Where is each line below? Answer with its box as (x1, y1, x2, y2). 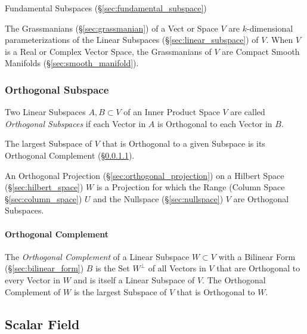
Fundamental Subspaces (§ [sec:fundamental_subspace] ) (5, 2, 207, 14)
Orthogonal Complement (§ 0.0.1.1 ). (5, 149, 135, 161)
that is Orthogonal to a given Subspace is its (102, 137, 265, 150)
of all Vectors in (148, 262, 206, 274)
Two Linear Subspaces (5, 106, 86, 118)
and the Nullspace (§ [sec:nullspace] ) (93, 192, 224, 205)
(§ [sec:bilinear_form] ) (5, 262, 84, 274)
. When (266, 33, 293, 46)
